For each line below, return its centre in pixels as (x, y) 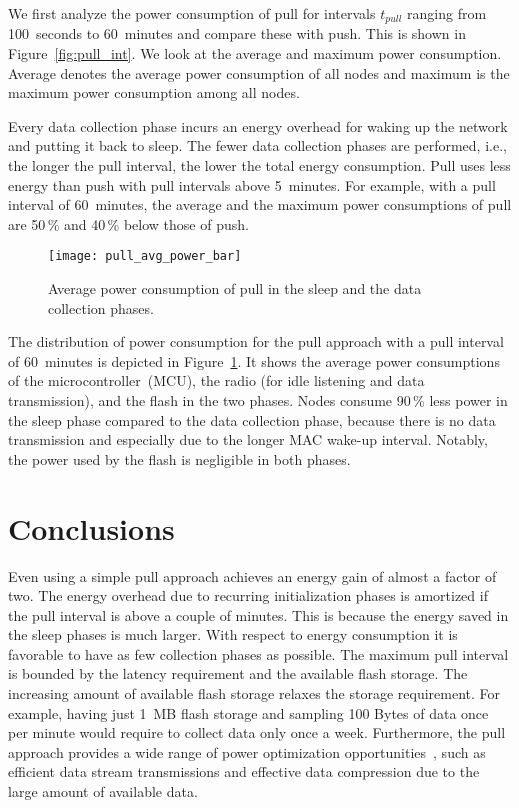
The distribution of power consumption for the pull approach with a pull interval (256, 341)
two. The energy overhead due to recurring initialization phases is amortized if (248, 595)
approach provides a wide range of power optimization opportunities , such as (247, 751)
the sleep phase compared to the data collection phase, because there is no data (252, 419)
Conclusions (91, 527)
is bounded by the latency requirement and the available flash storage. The (238, 673)
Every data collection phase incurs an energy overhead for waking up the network (258, 125)
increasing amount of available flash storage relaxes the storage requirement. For (254, 693)
